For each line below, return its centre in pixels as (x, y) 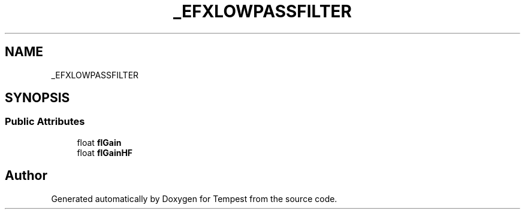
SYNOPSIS (37, 98)
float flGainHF (105, 152)
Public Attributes (45, 122)
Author (26, 176)
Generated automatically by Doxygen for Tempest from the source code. (194, 198)
